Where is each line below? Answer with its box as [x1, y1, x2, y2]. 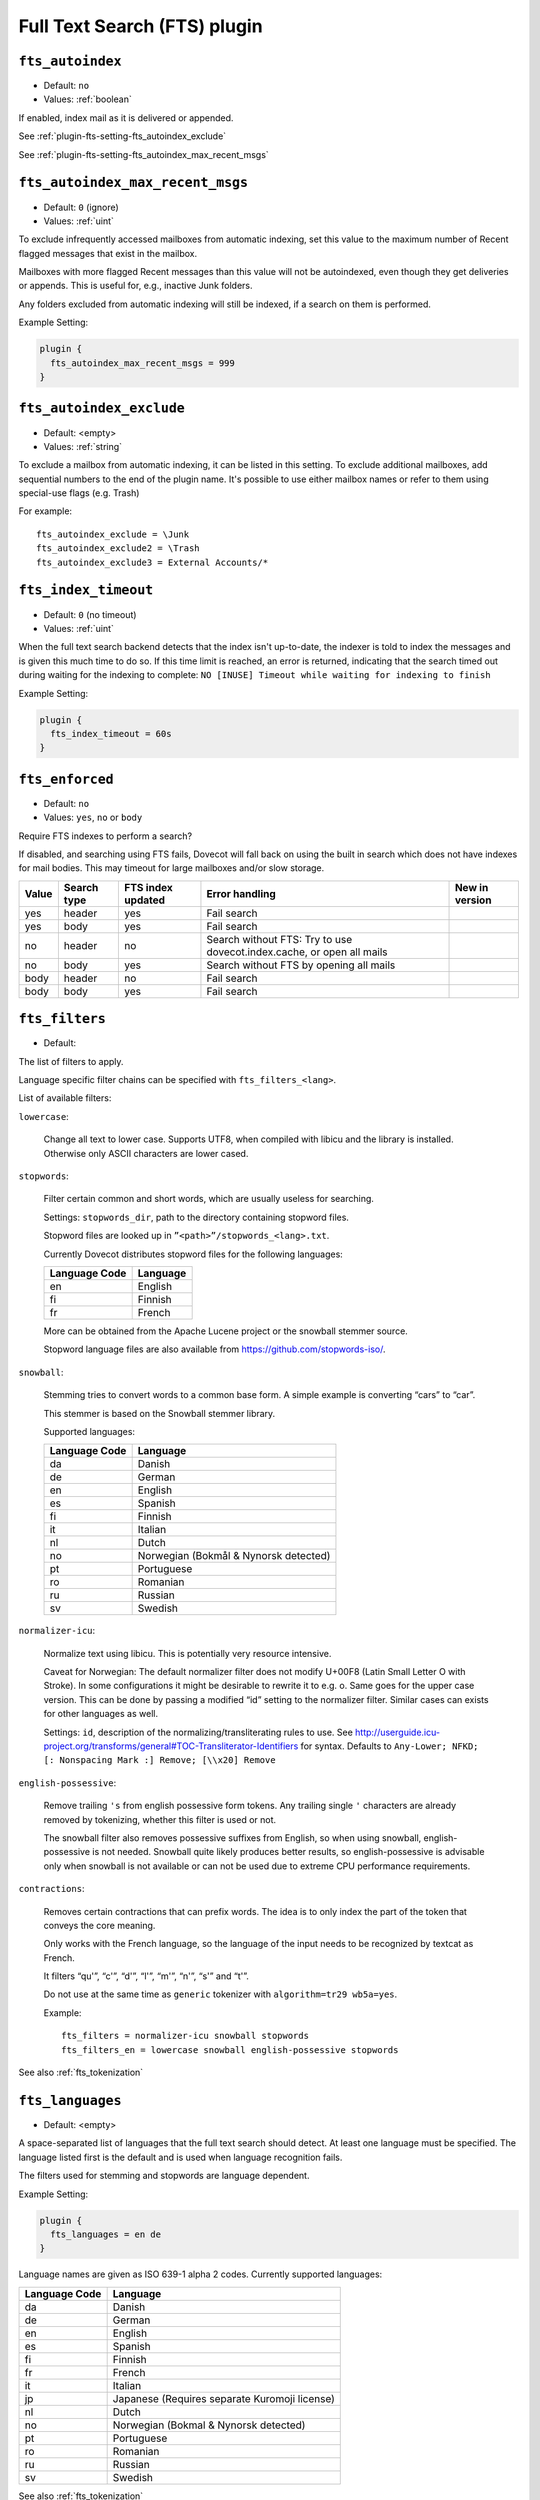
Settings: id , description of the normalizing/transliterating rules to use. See [43, 1726, 354, 1738]
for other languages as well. [43, 1708, 159, 1720]
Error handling [206, 886, 277, 900]
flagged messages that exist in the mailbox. [18, 247, 198, 259]
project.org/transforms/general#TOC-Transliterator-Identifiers [43, 1740, 299, 1752]
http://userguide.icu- [355, 1726, 440, 1738]
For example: [18, 505, 73, 517]
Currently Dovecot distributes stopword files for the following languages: [43, 1248, 344, 1260]
